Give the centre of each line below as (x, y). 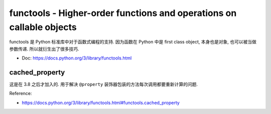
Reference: (21, 93)
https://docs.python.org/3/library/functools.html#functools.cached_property (101, 102)
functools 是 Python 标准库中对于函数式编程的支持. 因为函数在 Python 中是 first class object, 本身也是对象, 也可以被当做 (133, 42)
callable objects (43, 27)
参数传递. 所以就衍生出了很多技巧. (44, 49)
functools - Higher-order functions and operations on (123, 13)
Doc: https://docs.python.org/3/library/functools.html (77, 58)
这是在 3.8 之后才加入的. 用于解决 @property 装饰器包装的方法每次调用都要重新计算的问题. (104, 84)
